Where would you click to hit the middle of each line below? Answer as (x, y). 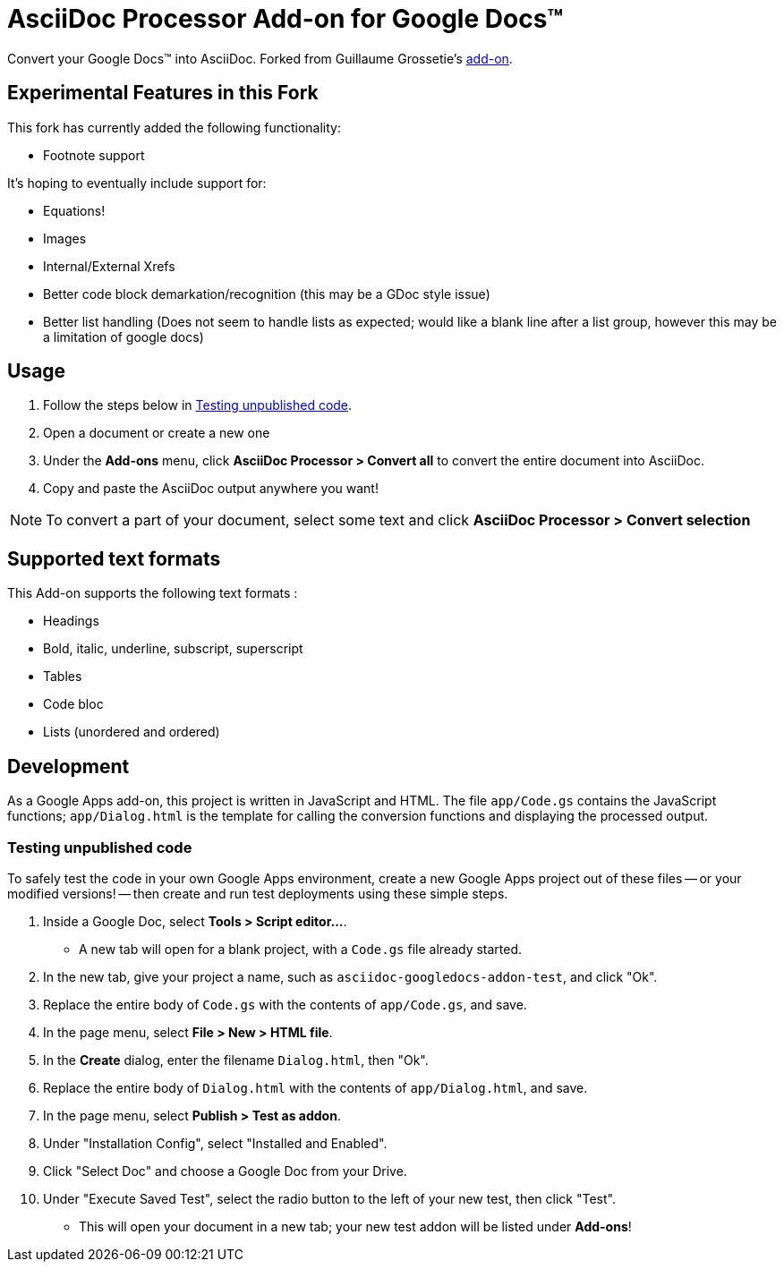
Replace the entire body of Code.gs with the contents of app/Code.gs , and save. (285, 1004)
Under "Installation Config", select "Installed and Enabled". (215, 1143)
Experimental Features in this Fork (163, 93)
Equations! (74, 210)
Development (68, 766)
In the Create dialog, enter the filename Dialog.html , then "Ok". (236, 1060)
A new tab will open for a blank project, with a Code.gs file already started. (301, 949)
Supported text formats (114, 558)
